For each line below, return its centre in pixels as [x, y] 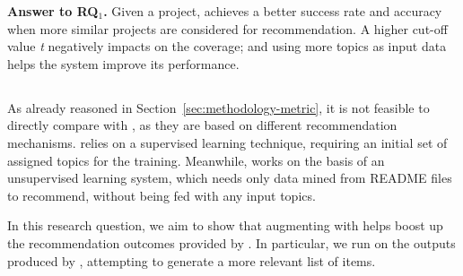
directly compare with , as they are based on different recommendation [202, 125]
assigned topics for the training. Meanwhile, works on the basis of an [196, 160]
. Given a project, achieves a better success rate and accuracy [273, 11]
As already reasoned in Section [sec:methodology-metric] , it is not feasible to [218, 107]
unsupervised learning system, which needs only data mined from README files [230, 178]
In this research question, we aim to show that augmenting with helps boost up [225, 225]
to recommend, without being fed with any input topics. [162, 195]
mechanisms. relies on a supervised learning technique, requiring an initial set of [227, 142]
